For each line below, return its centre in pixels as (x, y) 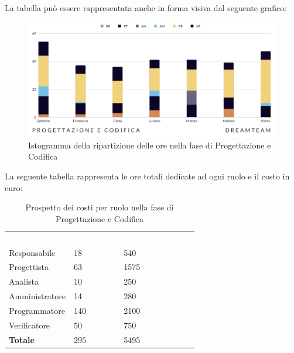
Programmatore (37, 310)
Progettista (29, 267)
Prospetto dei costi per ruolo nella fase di (100, 207)
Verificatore (30, 325)
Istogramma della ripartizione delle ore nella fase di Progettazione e (150, 145)
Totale (22, 339)
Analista (24, 281)
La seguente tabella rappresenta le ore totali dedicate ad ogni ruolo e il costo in (147, 176)
